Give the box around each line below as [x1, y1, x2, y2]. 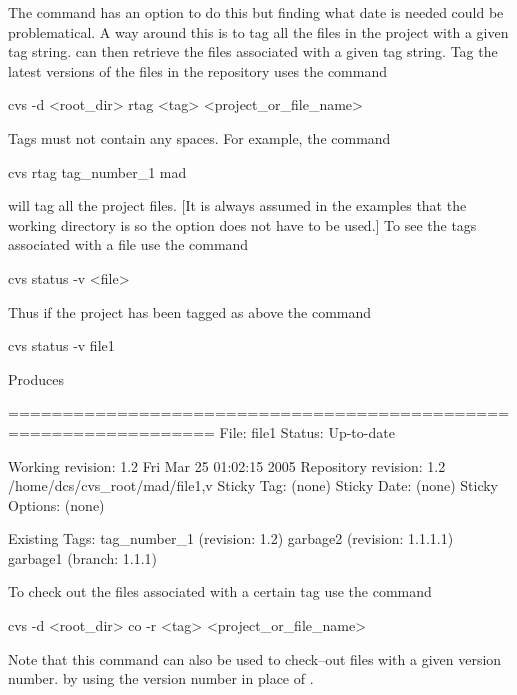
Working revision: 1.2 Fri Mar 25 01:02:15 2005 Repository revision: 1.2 [8, 455, 446, 476]
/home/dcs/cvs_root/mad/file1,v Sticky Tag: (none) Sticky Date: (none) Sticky [8, 475, 499, 496]
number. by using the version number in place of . [8, 668, 314, 689]
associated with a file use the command [8, 234, 249, 255]
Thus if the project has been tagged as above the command [8, 301, 372, 322]
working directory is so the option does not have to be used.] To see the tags [8, 214, 477, 235]
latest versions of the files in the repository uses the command [8, 60, 388, 81]
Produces [8, 368, 64, 389]
